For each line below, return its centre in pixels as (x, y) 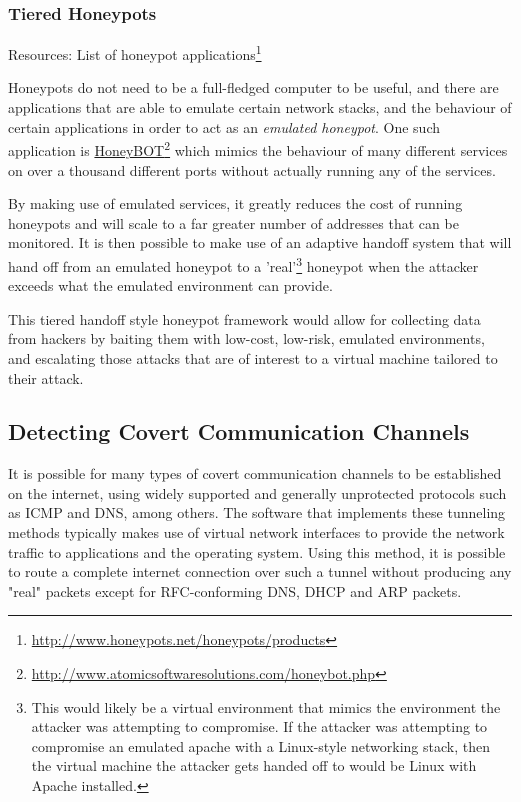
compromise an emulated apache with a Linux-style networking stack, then (260, 745)
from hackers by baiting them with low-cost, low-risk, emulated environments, (246, 338)
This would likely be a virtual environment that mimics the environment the (266, 706)
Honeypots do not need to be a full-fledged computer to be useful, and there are (253, 87)
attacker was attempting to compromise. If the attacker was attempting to (259, 726)
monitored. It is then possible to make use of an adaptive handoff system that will (260, 242)
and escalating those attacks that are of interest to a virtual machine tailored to (253, 357)
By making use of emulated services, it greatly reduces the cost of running (235, 203)
